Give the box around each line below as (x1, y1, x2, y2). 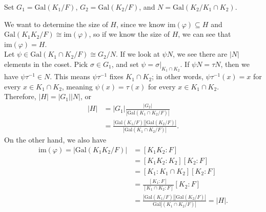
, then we (220, 58, 250, 69)
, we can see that (178, 29, 231, 39)
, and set (111, 58, 139, 69)
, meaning (62, 81, 93, 91)
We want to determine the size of (4, 18, 108, 29)
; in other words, (152, 71, 203, 82)
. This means (50, 71, 90, 82)
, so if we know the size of (89, 29, 170, 39)
